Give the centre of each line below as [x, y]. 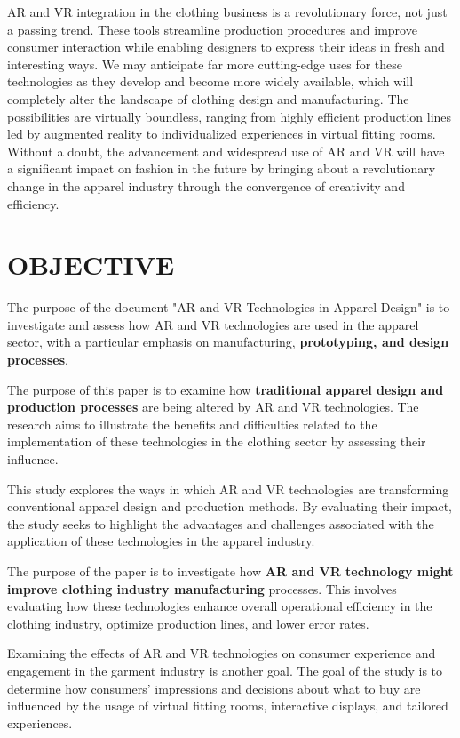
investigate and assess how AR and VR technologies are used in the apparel [213, 324]
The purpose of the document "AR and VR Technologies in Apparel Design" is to [229, 307]
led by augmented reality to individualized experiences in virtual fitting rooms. [222, 134]
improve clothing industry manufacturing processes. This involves [202, 588]
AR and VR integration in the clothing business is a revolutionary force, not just [227, 12]
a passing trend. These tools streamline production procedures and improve [212, 29]
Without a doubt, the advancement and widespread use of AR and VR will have [226, 151]
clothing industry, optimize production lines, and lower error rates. [188, 623]
